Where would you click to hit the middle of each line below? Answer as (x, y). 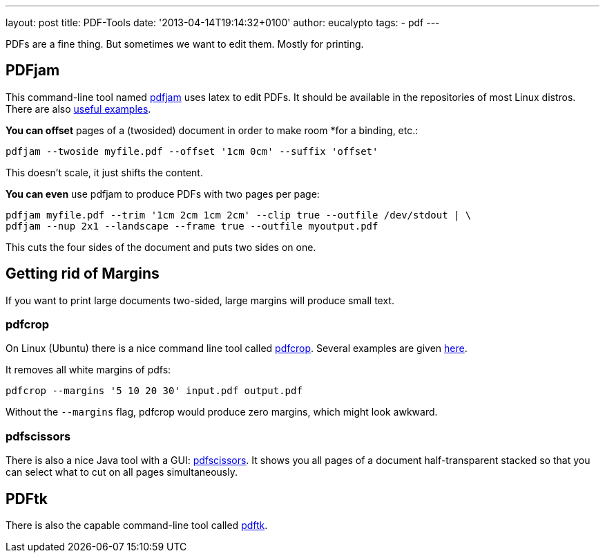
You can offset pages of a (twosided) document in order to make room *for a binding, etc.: (212, 130)
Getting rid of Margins (83, 274)
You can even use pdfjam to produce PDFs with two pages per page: (163, 194)
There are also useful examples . (78, 109)
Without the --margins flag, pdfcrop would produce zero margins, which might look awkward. (222, 412)
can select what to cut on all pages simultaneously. (122, 472)
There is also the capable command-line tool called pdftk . (137, 526)
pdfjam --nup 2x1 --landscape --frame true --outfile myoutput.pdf (192, 226)
